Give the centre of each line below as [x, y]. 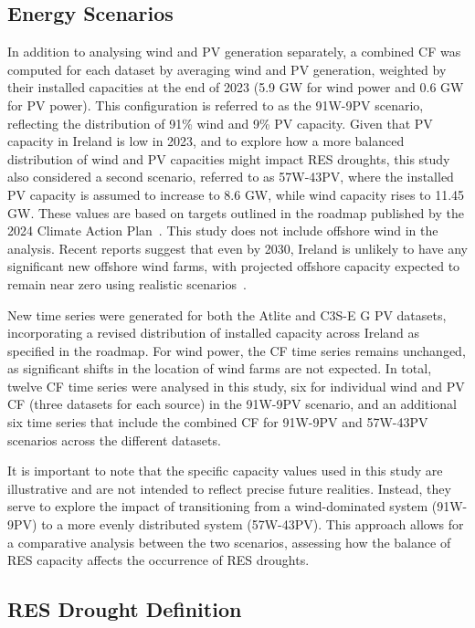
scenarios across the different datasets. [114, 440]
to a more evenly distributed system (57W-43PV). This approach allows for [253, 524]
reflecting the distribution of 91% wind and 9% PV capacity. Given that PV [220, 123]
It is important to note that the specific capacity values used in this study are [225, 471]
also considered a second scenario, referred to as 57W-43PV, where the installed [231, 177]
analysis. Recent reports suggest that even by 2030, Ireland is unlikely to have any [237, 248]
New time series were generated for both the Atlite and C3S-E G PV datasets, [227, 314]
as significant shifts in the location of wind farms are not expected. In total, [220, 368]
